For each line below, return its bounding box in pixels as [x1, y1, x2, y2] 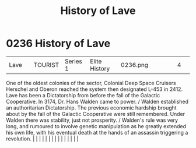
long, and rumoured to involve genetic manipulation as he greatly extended [6, 122, 187, 129]
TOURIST [33, 61, 60, 69]
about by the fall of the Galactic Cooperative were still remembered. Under [6, 110, 185, 117]
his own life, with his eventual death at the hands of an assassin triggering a [6, 129, 188, 136]
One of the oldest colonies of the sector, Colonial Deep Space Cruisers [6, 79, 176, 86]
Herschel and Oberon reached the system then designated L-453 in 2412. [6, 86, 183, 93]
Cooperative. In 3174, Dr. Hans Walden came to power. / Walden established [6, 98, 188, 105]
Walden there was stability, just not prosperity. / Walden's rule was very [6, 117, 178, 124]
